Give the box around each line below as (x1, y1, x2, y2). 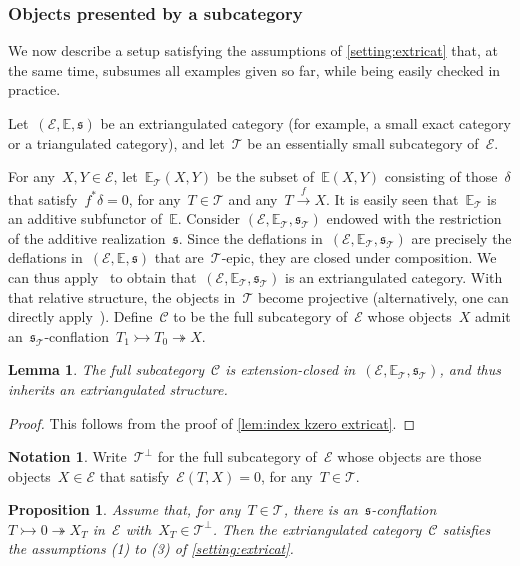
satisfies (442, 518, 491, 539)
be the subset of (216, 166, 315, 187)
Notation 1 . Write (8, 446, 127, 467)
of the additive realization (8, 227, 166, 248)
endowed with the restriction (326, 208, 502, 229)
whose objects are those (337, 446, 482, 467)
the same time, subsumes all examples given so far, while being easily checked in (8, 59, 501, 80)
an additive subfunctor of (8, 208, 163, 229)
